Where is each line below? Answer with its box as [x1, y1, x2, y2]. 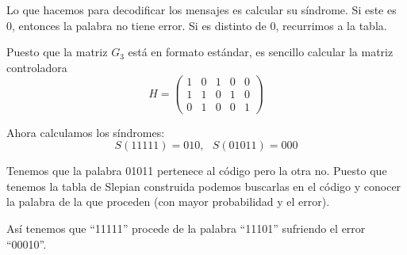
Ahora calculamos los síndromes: [6, 124, 165, 140]
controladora [6, 59, 67, 75]
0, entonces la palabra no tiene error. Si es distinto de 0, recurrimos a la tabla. [6, 17, 387, 33]
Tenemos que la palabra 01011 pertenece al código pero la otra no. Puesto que [6, 162, 387, 179]
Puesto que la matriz [6, 44, 108, 60]
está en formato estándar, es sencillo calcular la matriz [128, 44, 394, 60]
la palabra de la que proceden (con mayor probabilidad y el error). [6, 193, 330, 210]
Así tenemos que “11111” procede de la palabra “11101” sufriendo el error [6, 219, 366, 236]
